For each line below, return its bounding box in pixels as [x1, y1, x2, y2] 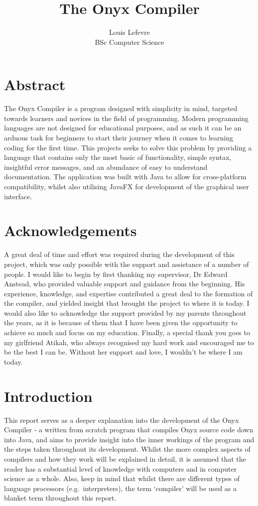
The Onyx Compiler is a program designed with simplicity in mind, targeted [4, 103, 238, 114]
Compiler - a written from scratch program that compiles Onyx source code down [4, 424, 254, 435]
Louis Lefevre [109, 27, 150, 37]
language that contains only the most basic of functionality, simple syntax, [4, 152, 232, 162]
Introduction [4, 385, 93, 406]
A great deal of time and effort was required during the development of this [4, 249, 235, 259]
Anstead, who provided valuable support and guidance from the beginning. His [4, 278, 245, 289]
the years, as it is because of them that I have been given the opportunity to [4, 317, 238, 328]
